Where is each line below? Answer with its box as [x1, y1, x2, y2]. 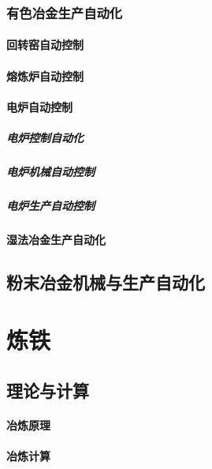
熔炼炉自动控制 [6, 67, 84, 84]
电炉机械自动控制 [6, 163, 95, 179]
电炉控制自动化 [6, 129, 84, 145]
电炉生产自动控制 [6, 197, 95, 213]
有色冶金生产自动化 [6, 2, 123, 22]
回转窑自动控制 [6, 36, 84, 53]
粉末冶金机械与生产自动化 [6, 269, 205, 294]
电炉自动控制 [6, 98, 73, 114]
